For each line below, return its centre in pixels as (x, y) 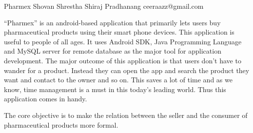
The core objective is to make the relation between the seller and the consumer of (126, 115)
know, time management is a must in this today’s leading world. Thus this (115, 89)
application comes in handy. (46, 99)
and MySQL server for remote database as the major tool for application (113, 51)
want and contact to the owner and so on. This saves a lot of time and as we (118, 80)
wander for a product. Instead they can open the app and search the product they (127, 70)
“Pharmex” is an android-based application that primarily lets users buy (112, 22)
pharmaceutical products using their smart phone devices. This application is (119, 32)
